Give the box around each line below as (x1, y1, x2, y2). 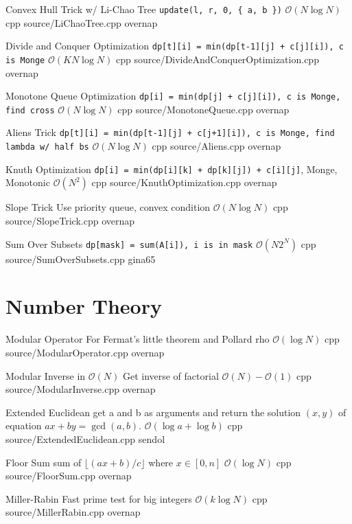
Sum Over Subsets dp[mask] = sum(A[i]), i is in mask (5, 236, 253, 251)
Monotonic (5, 175, 50, 190)
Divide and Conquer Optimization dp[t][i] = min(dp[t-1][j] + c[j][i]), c (5, 38, 344, 53)
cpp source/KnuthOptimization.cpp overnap (91, 175, 277, 190)
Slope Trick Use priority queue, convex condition (5, 200, 211, 214)
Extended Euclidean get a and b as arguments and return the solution (5, 405, 301, 419)
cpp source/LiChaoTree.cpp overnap (5, 15, 158, 30)
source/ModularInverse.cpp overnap (5, 382, 156, 396)
